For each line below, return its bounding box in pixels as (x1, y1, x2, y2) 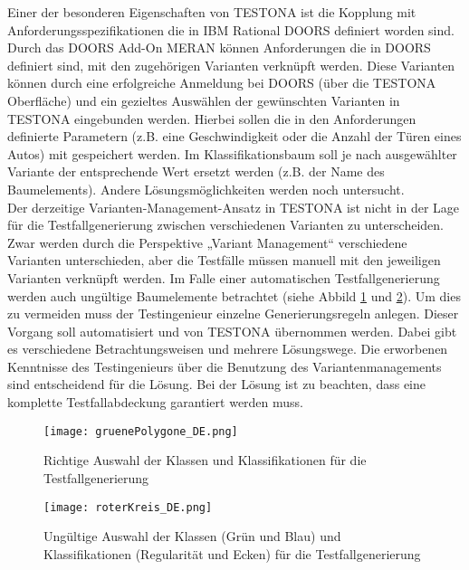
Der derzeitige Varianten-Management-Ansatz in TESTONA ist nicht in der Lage (7, 197, 460, 216)
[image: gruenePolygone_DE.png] (43, 424, 238, 438)
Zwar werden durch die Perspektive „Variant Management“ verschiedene (7, 233, 407, 252)
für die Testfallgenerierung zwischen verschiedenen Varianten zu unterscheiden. (7, 215, 444, 234)
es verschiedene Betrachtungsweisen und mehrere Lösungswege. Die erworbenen (7, 339, 448, 358)
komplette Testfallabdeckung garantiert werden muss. (7, 393, 304, 412)
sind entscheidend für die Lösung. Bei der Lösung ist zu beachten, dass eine (7, 375, 426, 394)
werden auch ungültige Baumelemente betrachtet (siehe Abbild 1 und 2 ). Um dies (7, 286, 461, 305)
